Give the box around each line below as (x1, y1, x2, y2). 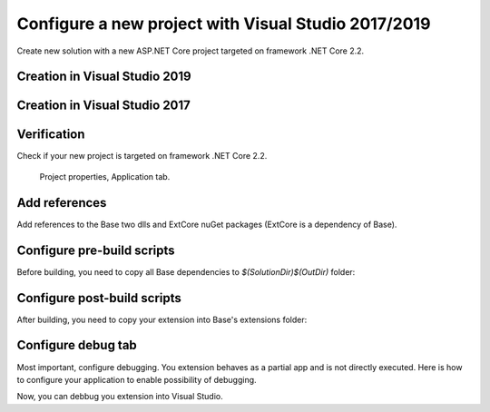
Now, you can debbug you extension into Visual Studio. (16, 391, 223, 402)
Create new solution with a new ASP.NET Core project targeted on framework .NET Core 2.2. (16, 45, 365, 56)
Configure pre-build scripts (16, 242, 176, 258)
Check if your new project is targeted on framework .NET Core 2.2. (16, 151, 268, 162)
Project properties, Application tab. (39, 171, 171, 181)
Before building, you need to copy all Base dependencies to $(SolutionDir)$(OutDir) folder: (16, 266, 356, 277)
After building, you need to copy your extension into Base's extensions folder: (16, 314, 308, 325)
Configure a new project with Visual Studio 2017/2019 (16, 14, 431, 34)
